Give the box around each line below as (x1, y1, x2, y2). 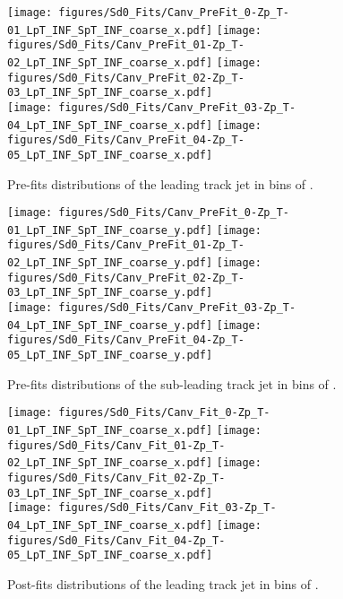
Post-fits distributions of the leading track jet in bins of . (7, 574, 319, 593)
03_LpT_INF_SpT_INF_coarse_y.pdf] (7, 286, 213, 299)
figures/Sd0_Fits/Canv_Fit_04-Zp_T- (7, 534, 226, 547)
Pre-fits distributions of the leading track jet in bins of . (7, 174, 313, 193)
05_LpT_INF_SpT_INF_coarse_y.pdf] (7, 349, 213, 362)
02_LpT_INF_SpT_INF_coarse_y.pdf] (7, 256, 213, 270)
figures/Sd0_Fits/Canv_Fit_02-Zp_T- (7, 471, 226, 484)
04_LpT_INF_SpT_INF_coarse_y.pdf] (7, 318, 213, 332)
